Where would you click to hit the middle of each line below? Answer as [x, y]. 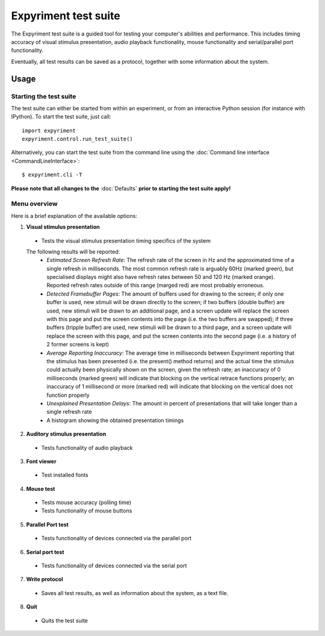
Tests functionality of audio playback [87, 447]
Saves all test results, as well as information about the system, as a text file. [135, 593]
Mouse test [41, 488]
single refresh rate [70, 412]
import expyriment [49, 130]
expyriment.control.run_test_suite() [78, 139]
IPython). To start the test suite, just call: [61, 117]
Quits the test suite [65, 620]
